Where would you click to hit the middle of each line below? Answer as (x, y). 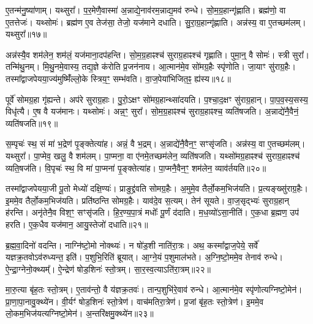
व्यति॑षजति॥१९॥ (32, 123)
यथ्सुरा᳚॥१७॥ (26, 34)
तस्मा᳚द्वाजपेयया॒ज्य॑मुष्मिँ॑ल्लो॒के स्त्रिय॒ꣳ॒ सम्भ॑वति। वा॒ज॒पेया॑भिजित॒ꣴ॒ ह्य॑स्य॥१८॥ (118, 78)
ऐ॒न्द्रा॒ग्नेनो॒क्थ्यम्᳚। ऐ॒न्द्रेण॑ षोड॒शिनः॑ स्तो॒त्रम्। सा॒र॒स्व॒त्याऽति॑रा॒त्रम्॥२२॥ (108, 269)
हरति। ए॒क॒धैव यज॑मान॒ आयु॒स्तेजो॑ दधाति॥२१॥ (77, 224)
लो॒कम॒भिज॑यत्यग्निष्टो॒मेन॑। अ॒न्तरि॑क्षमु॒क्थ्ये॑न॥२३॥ (80, 313)
